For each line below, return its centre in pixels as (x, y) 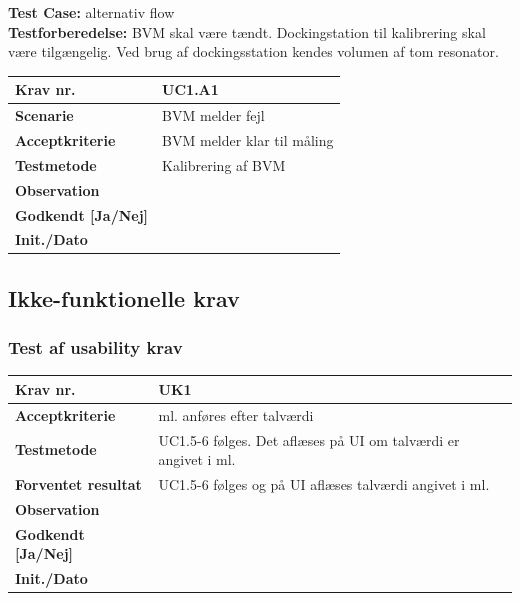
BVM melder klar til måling (248, 139)
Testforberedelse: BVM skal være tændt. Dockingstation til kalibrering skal (247, 31)
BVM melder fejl (213, 115)
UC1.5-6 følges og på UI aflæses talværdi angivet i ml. (324, 484)
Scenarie (44, 115)
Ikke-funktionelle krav (124, 297)
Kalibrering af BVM (224, 164)
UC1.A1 (190, 89)
